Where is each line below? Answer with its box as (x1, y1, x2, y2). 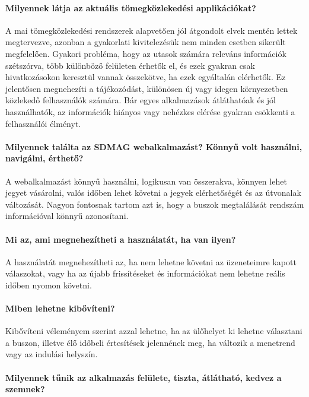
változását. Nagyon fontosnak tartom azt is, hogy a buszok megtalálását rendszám (5, 198, 304, 210)
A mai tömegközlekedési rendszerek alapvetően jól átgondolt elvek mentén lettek (5, 24, 298, 36)
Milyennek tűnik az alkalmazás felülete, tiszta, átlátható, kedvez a (5, 371, 282, 383)
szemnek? (5, 383, 45, 395)
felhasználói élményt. (5, 117, 81, 129)
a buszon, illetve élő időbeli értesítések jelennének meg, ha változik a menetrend (5, 336, 295, 348)
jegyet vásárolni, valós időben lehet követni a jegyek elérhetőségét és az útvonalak (5, 186, 301, 199)
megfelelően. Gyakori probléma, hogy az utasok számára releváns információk (5, 47, 286, 59)
